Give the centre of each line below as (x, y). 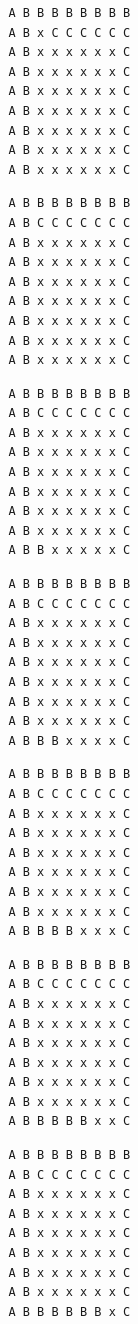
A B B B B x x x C (69, 931)
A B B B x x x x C (69, 740)
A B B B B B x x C (69, 1121)
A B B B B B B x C (69, 1311)
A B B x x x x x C (69, 550)
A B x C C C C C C (69, 32)
